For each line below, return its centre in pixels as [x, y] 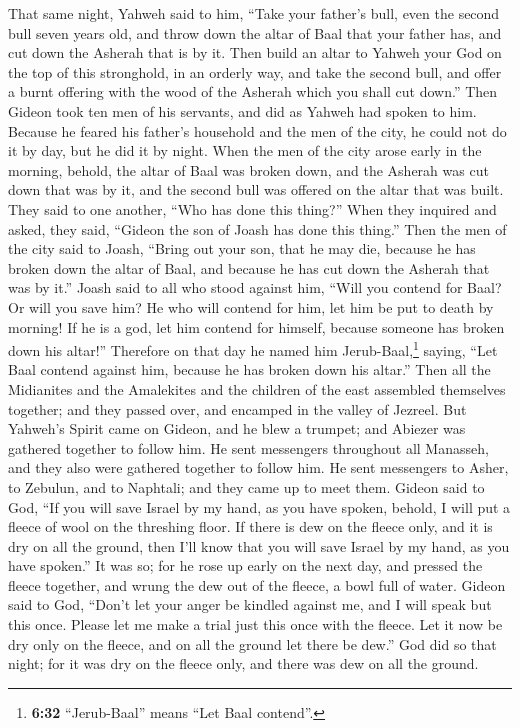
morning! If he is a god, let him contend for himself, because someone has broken [256, 326]
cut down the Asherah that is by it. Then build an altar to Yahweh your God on [255, 52]
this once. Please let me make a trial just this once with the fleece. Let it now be [255, 624]
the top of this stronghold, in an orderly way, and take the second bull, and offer [255, 71]
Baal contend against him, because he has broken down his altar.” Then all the [249, 369]
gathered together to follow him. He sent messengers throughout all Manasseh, [248, 447]
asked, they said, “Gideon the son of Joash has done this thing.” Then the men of [257, 228]
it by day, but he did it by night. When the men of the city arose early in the [245, 150]
